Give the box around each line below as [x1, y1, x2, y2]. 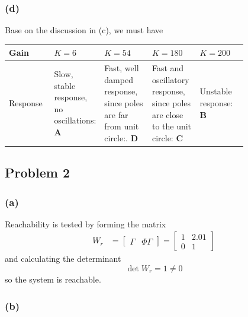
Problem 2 [5, 163, 70, 182]
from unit [104, 120, 139, 132]
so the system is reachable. [5, 273, 101, 286]
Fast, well [104, 62, 139, 74]
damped [104, 73, 133, 85]
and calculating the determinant [5, 252, 121, 265]
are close [152, 108, 183, 121]
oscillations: [54, 114, 96, 126]
